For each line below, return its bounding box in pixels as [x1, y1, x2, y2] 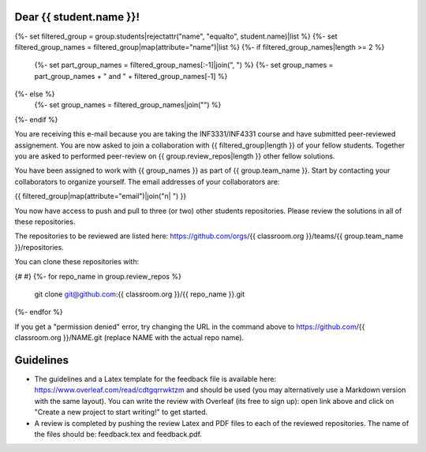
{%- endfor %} [14, 308, 63, 317]
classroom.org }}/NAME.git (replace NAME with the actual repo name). [14, 333, 245, 342]
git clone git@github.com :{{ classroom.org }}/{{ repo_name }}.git [34, 289, 245, 299]
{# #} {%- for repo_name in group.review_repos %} [14, 271, 181, 281]
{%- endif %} [14, 114, 58, 124]
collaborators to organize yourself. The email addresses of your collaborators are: [14, 177, 280, 186]
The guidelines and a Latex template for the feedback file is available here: [34, 375, 276, 384]
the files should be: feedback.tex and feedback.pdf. [34, 429, 203, 439]
